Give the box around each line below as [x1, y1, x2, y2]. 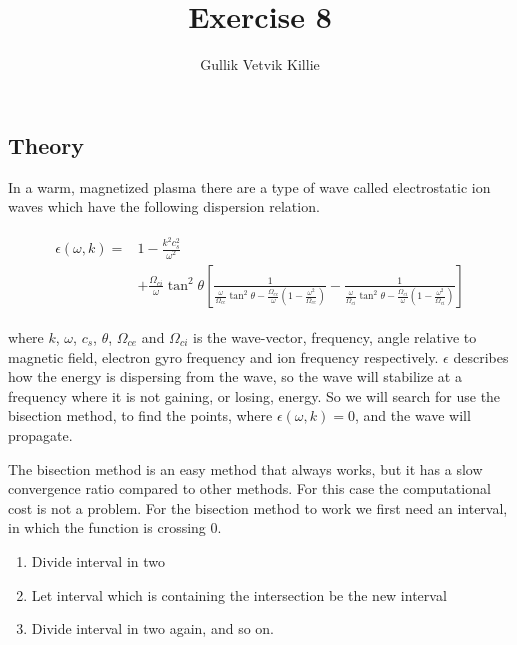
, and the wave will [355, 405, 471, 426]
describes [453, 346, 509, 367]
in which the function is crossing [8, 517, 206, 538]
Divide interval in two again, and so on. [31, 618, 275, 639]
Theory [8, 129, 85, 160]
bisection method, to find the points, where [8, 405, 273, 426]
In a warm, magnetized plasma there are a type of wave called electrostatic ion [8, 176, 491, 197]
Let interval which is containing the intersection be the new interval [31, 584, 447, 605]
